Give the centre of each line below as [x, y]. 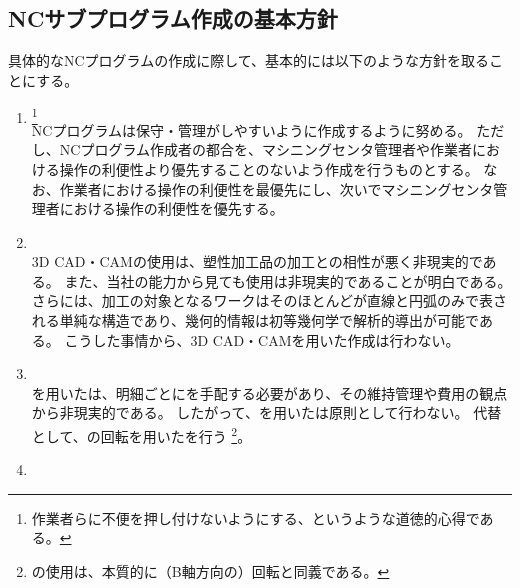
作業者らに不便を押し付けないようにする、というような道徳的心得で [255, 517]
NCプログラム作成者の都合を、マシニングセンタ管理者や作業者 [265, 149]
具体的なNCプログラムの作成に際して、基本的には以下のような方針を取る [249, 60]
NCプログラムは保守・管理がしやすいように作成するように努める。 [251, 129]
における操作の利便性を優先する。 [171, 208]
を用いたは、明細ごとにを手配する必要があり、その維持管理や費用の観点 [269, 392]
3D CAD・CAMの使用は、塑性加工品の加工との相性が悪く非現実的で [257, 261]
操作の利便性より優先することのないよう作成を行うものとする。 [269, 168]
